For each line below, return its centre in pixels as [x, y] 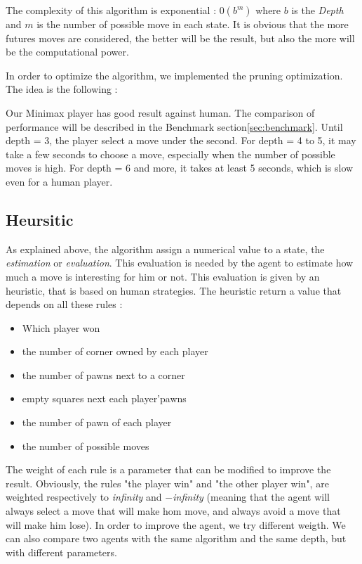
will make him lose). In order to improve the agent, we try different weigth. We [176, 524]
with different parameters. [61, 552]
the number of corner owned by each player [115, 351]
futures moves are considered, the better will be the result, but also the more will [180, 38]
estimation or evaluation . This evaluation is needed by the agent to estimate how [180, 263]
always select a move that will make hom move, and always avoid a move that [173, 511]
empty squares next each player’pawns [104, 398]
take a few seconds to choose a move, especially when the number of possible [170, 154]
